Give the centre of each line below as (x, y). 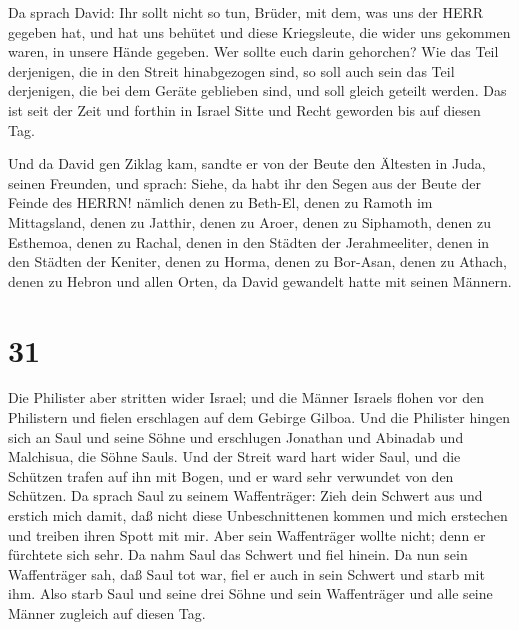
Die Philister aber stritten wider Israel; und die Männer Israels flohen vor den (246, 397)
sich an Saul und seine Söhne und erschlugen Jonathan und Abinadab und (236, 436)
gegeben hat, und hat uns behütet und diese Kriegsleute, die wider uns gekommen (259, 31)
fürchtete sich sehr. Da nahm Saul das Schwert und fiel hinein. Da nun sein (238, 554)
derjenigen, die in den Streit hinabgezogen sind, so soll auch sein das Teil (231, 70)
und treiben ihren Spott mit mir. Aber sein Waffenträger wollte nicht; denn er (247, 534)
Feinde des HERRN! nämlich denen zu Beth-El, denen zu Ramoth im (220, 202)
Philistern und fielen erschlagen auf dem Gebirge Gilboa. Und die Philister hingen (259, 417)
